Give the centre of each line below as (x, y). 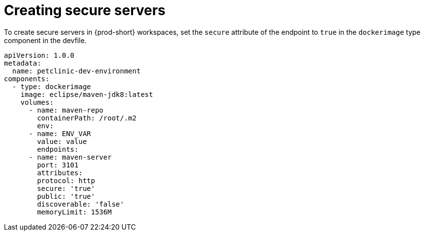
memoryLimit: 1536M (74, 212)
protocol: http (66, 180)
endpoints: (58, 149)
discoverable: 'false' (81, 204)
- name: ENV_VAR (60, 133)
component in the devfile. (45, 40)
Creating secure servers (85, 10)
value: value (62, 141)
